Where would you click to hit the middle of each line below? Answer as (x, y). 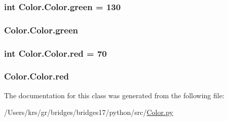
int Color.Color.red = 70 (55, 53)
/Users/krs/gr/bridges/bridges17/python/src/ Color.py (89, 112)
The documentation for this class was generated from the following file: (114, 95)
